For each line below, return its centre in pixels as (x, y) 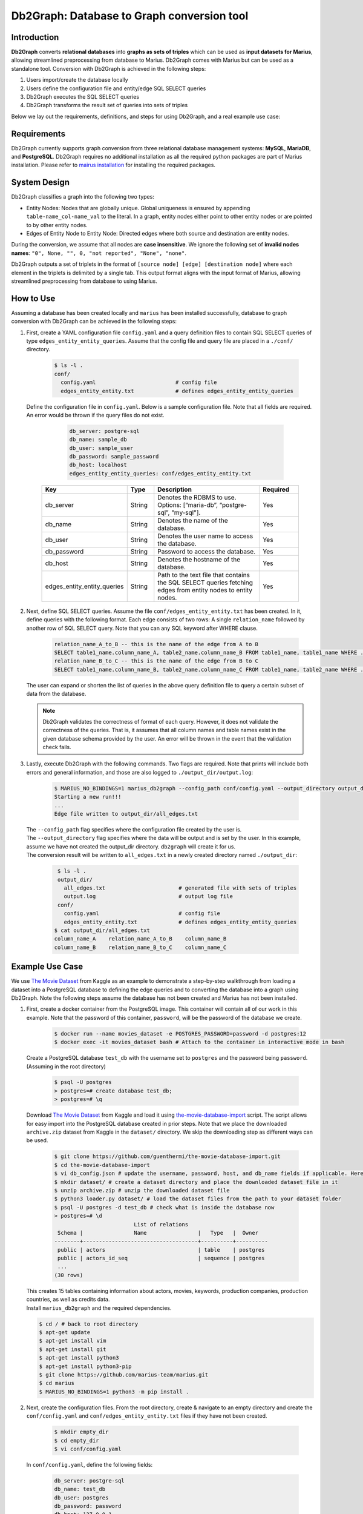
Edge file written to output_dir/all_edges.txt (126, 814)
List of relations (161, 1224)
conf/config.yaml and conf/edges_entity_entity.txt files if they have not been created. (147, 1416)
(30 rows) (69, 1275)
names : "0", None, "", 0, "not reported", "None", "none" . (99, 253)
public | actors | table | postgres (161, 1250)
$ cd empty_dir (77, 1440)
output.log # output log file (148, 897)
